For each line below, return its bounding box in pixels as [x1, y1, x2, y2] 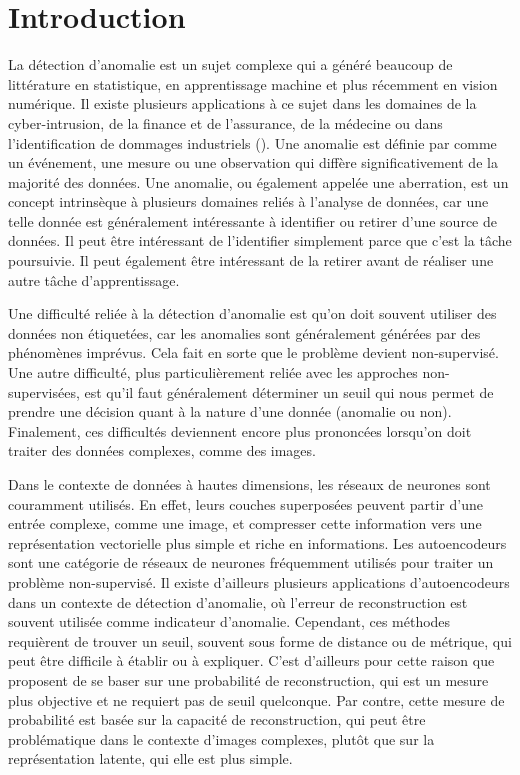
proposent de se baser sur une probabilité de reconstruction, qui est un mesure [8, 669, 489, 690]
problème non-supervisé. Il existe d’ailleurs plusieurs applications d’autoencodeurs [8, 571, 510, 592]
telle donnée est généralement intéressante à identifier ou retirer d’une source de [8, 210, 497, 231]
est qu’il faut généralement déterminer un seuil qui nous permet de [84, 381, 494, 402]
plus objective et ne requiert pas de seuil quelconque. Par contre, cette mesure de [8, 689, 505, 710]
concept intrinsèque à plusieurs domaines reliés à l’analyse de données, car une [8, 191, 489, 212]
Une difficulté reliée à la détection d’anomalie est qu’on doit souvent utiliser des [8, 303, 497, 324]
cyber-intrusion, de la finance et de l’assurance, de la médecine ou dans [8, 112, 443, 133]
